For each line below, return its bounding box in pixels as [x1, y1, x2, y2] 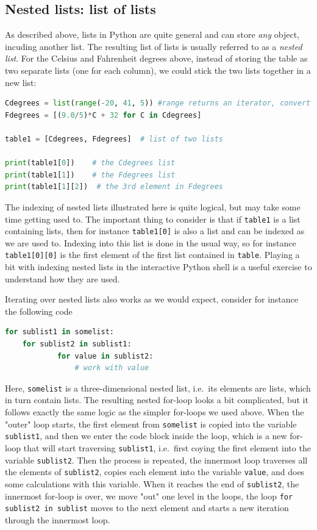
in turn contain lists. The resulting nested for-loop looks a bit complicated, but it [5, 393, 308, 406]
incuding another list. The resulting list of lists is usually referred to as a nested [5, 40, 302, 52]
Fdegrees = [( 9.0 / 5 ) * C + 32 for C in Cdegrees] [5, 110, 202, 120]
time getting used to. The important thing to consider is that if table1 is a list [5, 212, 301, 225]
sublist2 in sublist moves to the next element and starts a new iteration [5, 501, 289, 514]
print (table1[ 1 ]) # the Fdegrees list [5, 170, 176, 179]
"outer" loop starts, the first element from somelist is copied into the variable [5, 417, 297, 430]
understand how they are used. [5, 272, 120, 285]
